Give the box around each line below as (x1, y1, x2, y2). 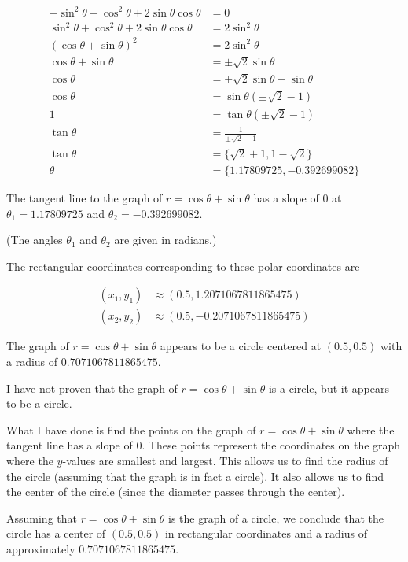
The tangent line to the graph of (6, 189, 163, 205)
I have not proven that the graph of (6, 379, 178, 396)
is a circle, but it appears (268, 379, 389, 396)
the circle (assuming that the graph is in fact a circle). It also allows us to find (6, 468, 384, 484)
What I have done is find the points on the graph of (6, 421, 256, 438)
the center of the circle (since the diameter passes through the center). (6, 483, 345, 500)
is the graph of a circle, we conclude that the (168, 509, 384, 526)
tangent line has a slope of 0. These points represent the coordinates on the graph (6, 437, 401, 453)
